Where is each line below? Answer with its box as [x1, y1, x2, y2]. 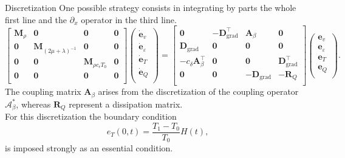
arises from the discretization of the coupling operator [98, 85, 299, 98]
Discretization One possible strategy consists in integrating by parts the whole [5, 1, 296, 13]
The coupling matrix [5, 85, 81, 98]
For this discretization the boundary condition [5, 110, 177, 123]
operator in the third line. [81, 13, 177, 26]
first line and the [5, 13, 67, 26]
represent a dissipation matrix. [69, 97, 183, 110]
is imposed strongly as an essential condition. [5, 142, 173, 154]
